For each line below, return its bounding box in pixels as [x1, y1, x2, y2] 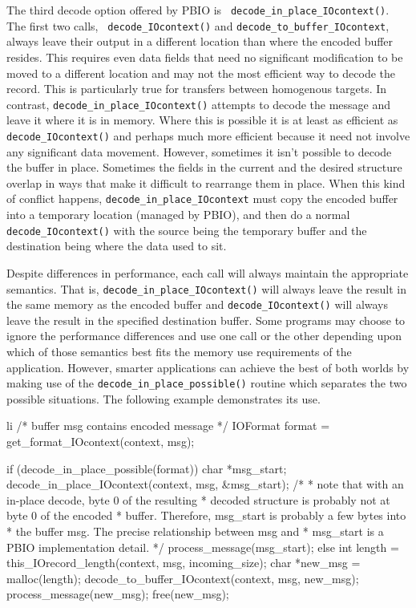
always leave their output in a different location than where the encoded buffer [6, 33, 394, 50]
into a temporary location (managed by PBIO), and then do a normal [6, 206, 350, 223]
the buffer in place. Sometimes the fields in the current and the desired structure [6, 159, 402, 176]
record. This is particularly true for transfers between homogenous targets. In [6, 80, 387, 97]
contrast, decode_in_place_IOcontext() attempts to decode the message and [6, 95, 391, 112]
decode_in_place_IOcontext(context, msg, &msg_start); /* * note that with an [6, 476, 404, 492]
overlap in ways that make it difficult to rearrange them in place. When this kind [6, 174, 406, 191]
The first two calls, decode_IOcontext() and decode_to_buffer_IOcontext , [6, 17, 390, 34]
